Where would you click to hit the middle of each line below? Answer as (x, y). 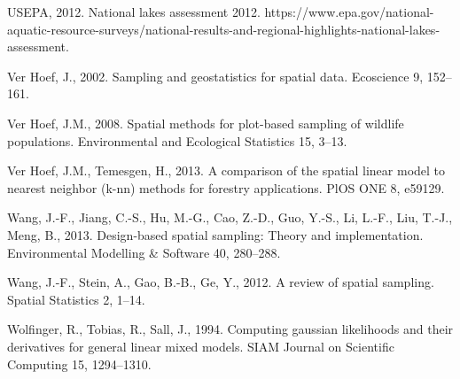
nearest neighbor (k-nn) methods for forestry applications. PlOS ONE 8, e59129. (226, 187)
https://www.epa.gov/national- (349, 12)
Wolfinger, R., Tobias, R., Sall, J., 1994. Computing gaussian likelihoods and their (230, 329)
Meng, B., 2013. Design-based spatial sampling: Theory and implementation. (215, 234)
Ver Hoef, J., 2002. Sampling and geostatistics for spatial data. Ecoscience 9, (215, 76)
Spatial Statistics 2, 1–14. (76, 299)
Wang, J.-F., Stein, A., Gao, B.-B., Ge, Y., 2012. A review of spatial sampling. (221, 282)
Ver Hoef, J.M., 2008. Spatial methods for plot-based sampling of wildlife (206, 123)
